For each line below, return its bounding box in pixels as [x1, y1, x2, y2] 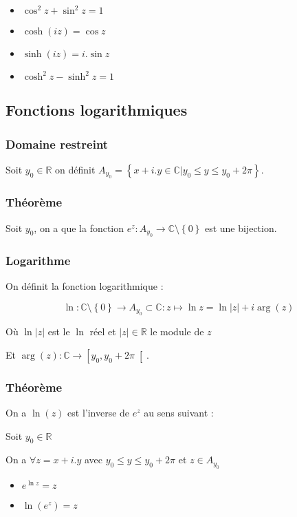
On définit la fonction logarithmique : [5, 279, 164, 293]
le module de [150, 324, 204, 339]
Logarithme [5, 251, 71, 268]
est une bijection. [204, 220, 277, 235]
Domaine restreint [5, 135, 109, 152]
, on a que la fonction [34, 220, 124, 235]
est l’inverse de [67, 405, 130, 420]
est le [47, 324, 70, 339]
